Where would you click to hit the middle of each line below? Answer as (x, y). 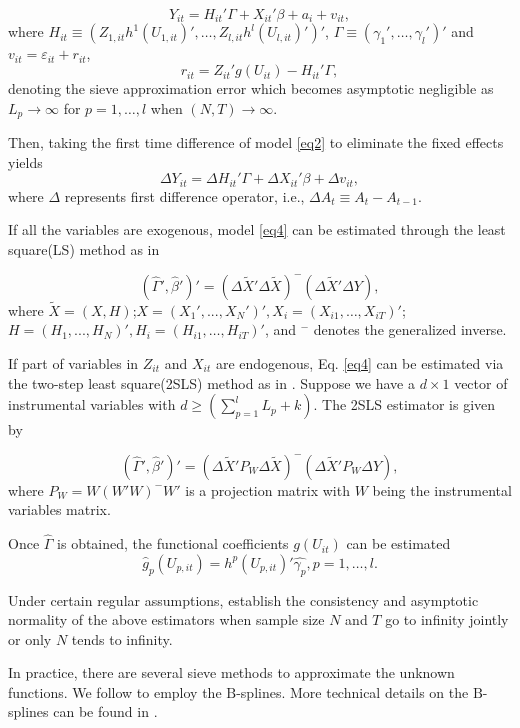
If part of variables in (73, 362)
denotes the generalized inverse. (410, 329)
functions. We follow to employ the (115, 691)
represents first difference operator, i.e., (184, 195)
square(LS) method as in (84, 248)
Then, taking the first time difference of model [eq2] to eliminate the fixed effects (256, 142)
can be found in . (105, 711)
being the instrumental (442, 489)
